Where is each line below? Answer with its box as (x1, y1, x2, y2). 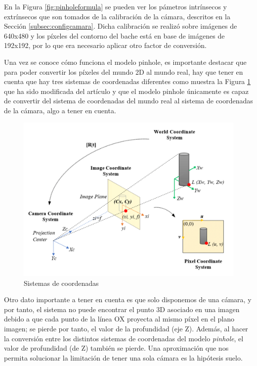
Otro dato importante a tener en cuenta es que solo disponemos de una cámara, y (4, 294, 252, 305)
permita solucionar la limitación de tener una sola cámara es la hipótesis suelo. (4, 352, 243, 363)
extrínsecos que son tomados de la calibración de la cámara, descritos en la (4, 11, 230, 21)
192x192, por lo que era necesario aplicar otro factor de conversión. (4, 40, 207, 50)
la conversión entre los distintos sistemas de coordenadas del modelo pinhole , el (4, 333, 244, 343)
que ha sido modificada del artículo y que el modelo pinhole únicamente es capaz (4, 86, 249, 96)
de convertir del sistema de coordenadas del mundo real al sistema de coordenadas (4, 95, 253, 106)
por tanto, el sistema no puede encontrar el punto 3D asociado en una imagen (4, 304, 240, 314)
